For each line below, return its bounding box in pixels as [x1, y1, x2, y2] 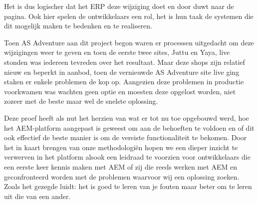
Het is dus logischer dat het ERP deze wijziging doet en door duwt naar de [4, 1, 234, 11]
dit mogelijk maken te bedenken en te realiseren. [4, 20, 152, 31]
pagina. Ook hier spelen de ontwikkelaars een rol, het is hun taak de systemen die [4, 10, 254, 21]
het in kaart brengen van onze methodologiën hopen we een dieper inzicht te [4, 142, 238, 152]
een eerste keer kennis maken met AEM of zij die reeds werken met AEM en [4, 161, 237, 172]
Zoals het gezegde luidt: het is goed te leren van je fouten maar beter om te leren [4, 181, 252, 192]
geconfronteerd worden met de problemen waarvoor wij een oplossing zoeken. [4, 171, 240, 182]
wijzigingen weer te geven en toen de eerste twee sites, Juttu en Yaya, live [4, 47, 230, 57]
